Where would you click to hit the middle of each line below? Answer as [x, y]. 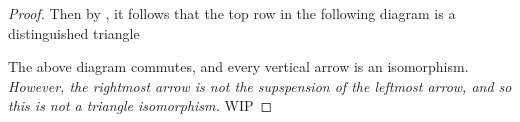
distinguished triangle [74, 32]
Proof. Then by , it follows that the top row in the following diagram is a [232, 13]
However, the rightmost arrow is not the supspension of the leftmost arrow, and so [260, 85]
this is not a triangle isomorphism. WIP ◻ [140, 105]
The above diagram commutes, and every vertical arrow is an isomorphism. [238, 66]
